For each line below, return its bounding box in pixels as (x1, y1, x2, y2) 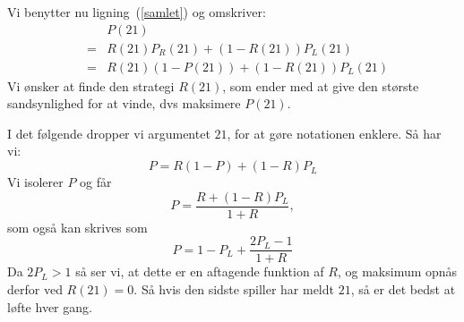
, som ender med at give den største (222, 76, 419, 95)
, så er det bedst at (350, 279, 456, 298)
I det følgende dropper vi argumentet (7, 123, 211, 142)
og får (80, 173, 112, 191)
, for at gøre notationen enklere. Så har (227, 123, 442, 142)
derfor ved (7, 279, 63, 298)
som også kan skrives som (7, 217, 148, 236)
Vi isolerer (7, 173, 64, 191)
